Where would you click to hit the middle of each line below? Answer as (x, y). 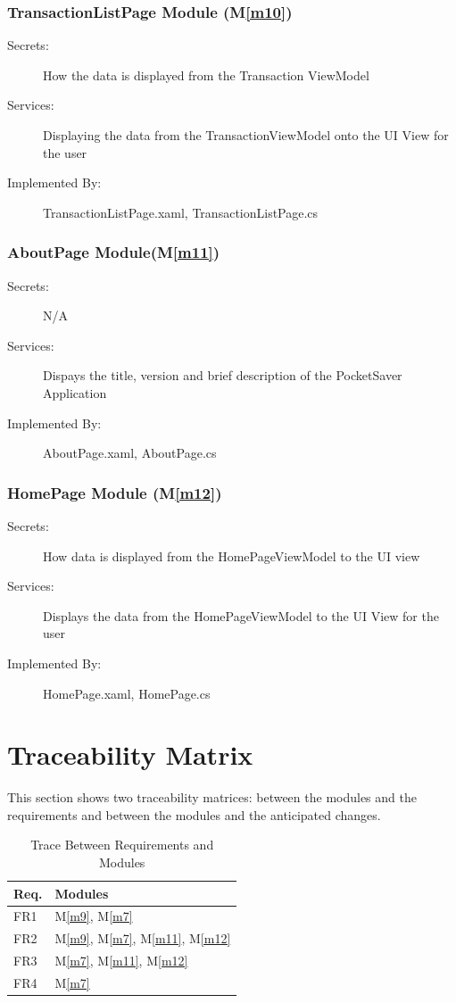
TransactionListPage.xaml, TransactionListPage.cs (181, 212)
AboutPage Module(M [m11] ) (114, 252)
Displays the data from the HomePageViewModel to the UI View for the (241, 615)
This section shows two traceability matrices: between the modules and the (212, 797)
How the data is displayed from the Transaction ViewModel (206, 75)
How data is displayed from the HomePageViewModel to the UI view (232, 555)
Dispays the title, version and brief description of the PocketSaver (223, 375)
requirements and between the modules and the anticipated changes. (194, 814)
